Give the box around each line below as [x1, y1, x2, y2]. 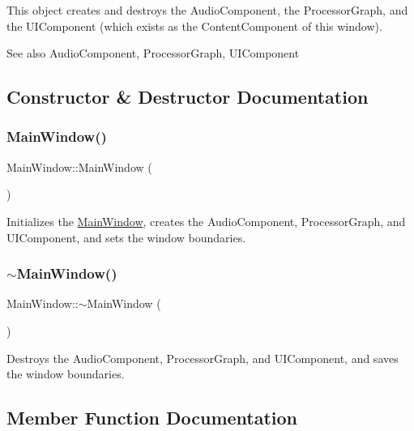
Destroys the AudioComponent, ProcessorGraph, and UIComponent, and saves [6, 349, 399, 366]
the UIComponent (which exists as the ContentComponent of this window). [6, 17, 382, 34]
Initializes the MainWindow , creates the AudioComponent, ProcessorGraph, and [6, 212, 406, 229]
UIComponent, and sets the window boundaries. [6, 228, 246, 245]
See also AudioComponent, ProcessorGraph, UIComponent [6, 45, 300, 62]
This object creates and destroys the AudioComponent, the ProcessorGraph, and [6, 2, 408, 18]
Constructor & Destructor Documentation [6, 84, 369, 109]
